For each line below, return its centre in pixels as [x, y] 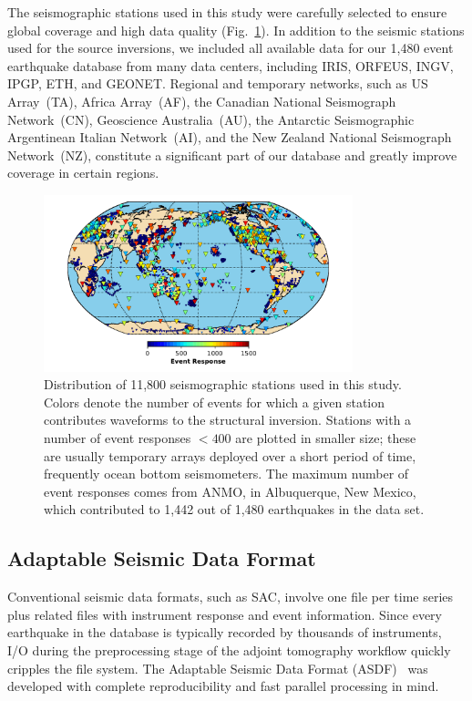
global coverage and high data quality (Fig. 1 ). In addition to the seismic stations [236, 30]
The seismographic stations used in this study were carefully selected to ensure [227, 12]
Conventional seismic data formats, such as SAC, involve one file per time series [231, 597]
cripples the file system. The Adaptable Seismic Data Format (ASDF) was [218, 668]
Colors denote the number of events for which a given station [215, 402]
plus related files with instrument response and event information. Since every [225, 614]
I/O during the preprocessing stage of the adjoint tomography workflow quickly [229, 650]
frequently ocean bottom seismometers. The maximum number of [226, 474]
